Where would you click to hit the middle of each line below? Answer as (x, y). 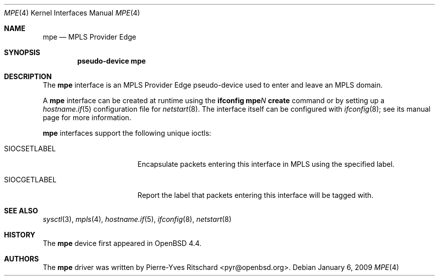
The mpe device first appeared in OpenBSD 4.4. (122, 243)
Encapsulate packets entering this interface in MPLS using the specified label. (266, 164)
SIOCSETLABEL (30, 149)
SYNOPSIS (22, 52)
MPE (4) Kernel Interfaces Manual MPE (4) (72, 13)
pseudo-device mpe (112, 61)
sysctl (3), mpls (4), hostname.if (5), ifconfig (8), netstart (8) (137, 219)
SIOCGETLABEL (30, 180)
